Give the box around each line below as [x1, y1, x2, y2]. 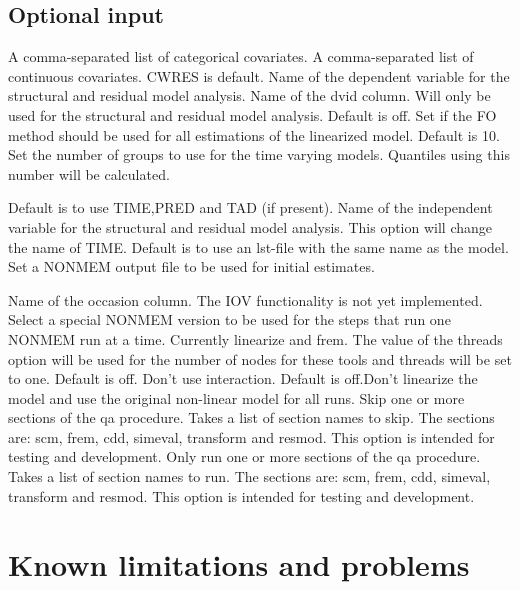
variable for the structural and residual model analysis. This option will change [8, 216, 493, 237]
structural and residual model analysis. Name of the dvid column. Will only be [8, 85, 491, 106]
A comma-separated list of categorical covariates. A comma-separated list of [8, 46, 474, 67]
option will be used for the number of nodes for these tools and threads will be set [8, 348, 512, 369]
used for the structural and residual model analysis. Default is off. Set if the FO [8, 104, 497, 125]
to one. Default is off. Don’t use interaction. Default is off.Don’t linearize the [8, 368, 478, 389]
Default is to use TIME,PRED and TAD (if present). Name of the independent [8, 197, 493, 218]
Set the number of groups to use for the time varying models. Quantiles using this [8, 144, 510, 165]
